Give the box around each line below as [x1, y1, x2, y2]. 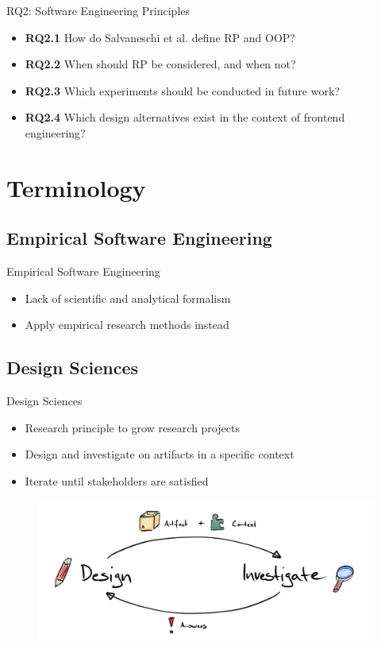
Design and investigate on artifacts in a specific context [25, 446, 294, 462]
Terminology [6, 171, 146, 203]
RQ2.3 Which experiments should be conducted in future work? [25, 82, 340, 99]
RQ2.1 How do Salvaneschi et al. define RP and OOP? [25, 29, 295, 45]
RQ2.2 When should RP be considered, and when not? [25, 56, 296, 72]
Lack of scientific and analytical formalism [25, 289, 231, 306]
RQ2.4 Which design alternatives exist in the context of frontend [25, 109, 345, 126]
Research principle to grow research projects [25, 419, 240, 435]
